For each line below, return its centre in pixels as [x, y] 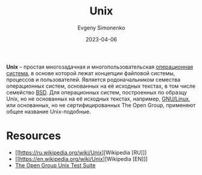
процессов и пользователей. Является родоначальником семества [93, 79]
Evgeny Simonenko [101, 28]
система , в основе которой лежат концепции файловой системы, [91, 73]
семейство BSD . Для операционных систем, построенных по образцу [97, 92]
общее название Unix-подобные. [49, 111]
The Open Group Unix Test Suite [55, 165]
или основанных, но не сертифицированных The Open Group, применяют [101, 105]
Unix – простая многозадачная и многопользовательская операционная [100, 67]
